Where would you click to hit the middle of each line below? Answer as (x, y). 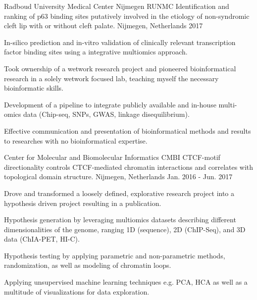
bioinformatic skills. (34, 88)
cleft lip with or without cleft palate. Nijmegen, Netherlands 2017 (103, 25)
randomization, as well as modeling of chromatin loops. (88, 265)
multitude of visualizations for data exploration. (77, 291)
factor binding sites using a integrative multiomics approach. (96, 52)
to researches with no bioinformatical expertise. (76, 140)
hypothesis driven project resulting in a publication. (83, 203)
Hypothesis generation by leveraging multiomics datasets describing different (120, 220)
